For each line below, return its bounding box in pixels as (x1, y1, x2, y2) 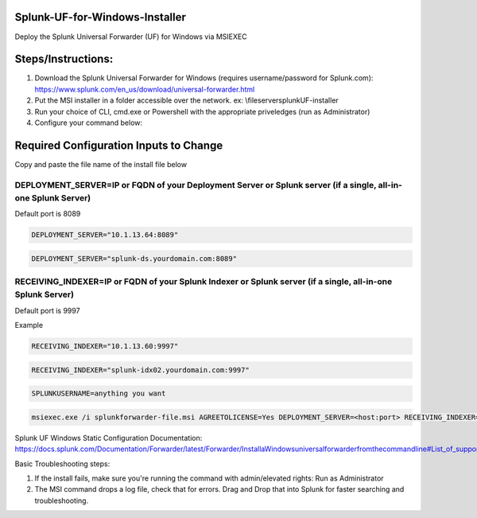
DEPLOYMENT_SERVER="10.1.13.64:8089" (31, 231, 179, 240)
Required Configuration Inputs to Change (14, 138, 223, 152)
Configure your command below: (34, 118, 143, 127)
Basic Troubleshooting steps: (14, 458, 111, 469)
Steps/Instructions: (14, 53, 114, 66)
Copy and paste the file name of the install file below (14, 159, 187, 169)
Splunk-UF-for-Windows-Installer (14, 10, 187, 24)
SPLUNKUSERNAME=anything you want (31, 389, 166, 398)
